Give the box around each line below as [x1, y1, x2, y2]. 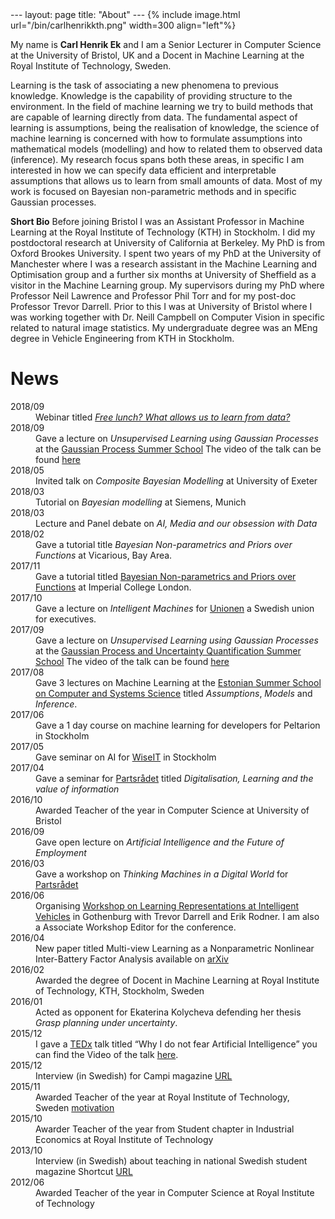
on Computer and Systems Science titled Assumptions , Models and [35, 687, 313, 699]
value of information [35, 783, 120, 795]
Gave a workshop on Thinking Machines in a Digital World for [35, 868, 289, 880]
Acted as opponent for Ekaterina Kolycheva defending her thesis [35, 1006, 302, 1018]
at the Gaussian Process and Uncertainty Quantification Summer [35, 644, 302, 657]
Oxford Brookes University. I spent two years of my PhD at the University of [10, 248, 322, 259]
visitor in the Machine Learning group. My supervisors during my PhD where [10, 279, 325, 291]
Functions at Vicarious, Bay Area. [35, 549, 173, 561]
